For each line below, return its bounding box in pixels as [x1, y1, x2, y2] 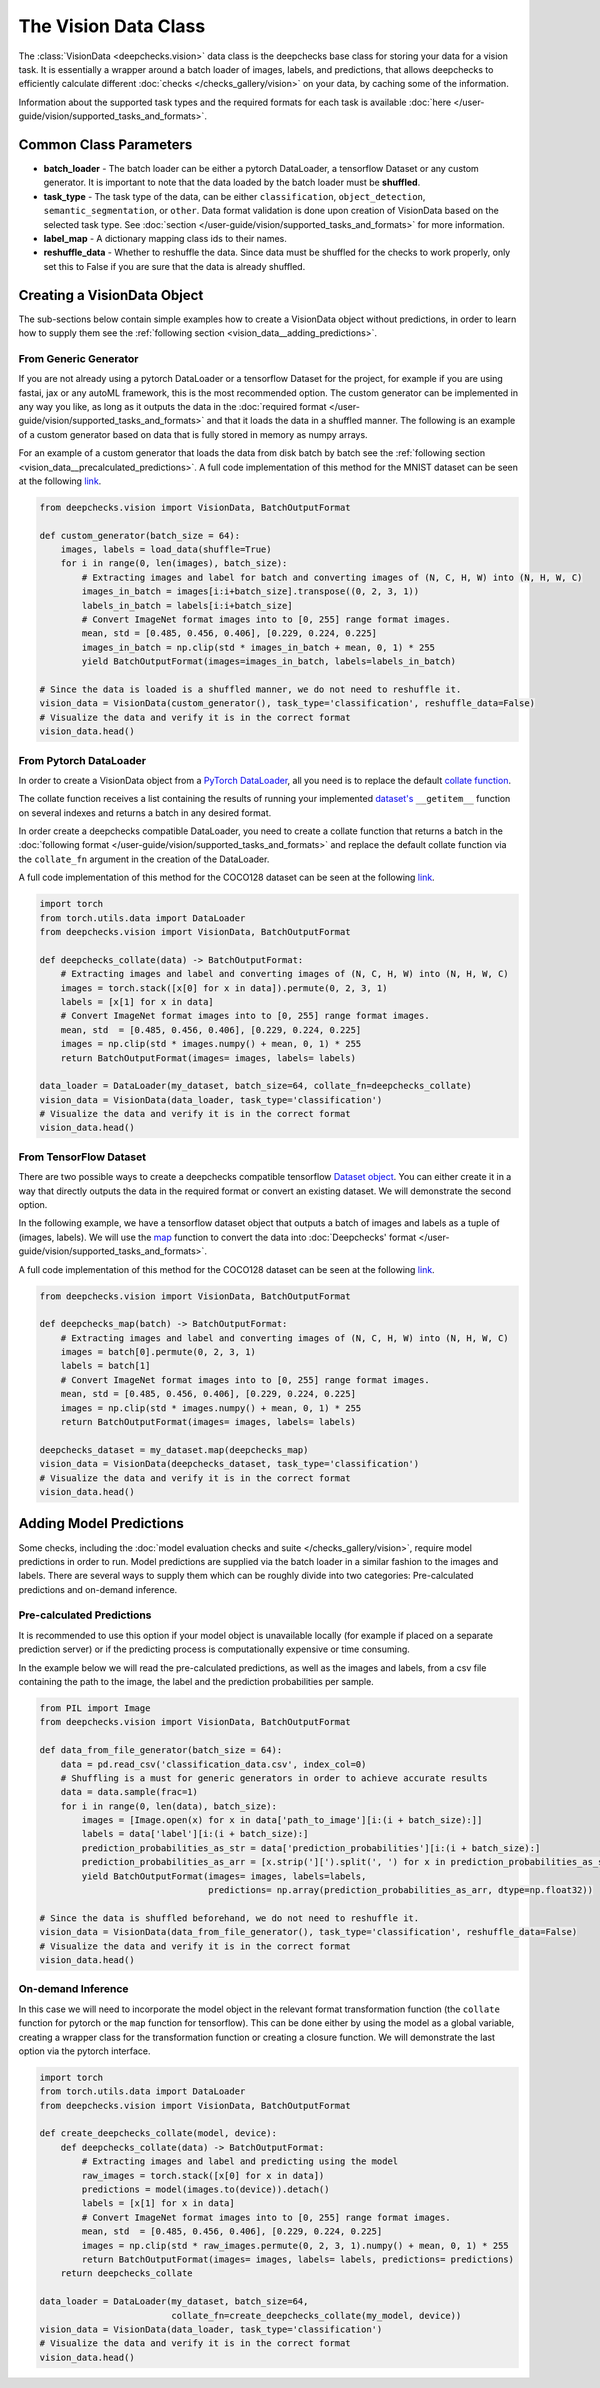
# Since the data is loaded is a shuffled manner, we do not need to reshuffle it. [39, 683, 462, 695]
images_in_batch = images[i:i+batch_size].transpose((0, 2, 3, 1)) [81, 586, 420, 597]
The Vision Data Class [18, 15, 206, 37]
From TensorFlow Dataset [18, 1150, 147, 1164]
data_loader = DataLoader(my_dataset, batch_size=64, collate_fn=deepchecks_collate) [39, 1080, 472, 1092]
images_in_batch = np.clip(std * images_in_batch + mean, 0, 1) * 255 [81, 641, 435, 653]
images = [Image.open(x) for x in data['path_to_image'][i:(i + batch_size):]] [81, 1815, 483, 1826]
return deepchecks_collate [60, 2268, 194, 2279]
